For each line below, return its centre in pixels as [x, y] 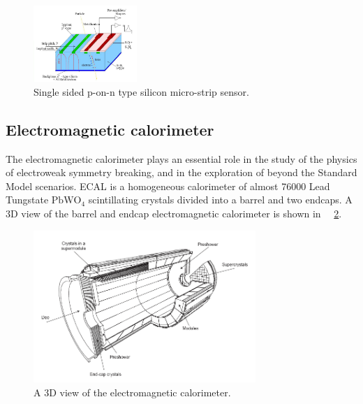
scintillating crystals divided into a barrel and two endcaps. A [220, 200]
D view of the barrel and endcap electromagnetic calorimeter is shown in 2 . [176, 214]
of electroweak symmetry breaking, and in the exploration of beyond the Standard [181, 172]
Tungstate [27, 200]
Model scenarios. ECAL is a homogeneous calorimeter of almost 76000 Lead [168, 186]
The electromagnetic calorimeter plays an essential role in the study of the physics [181, 158]
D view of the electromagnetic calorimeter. [140, 392]
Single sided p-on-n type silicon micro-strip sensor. [141, 91]
